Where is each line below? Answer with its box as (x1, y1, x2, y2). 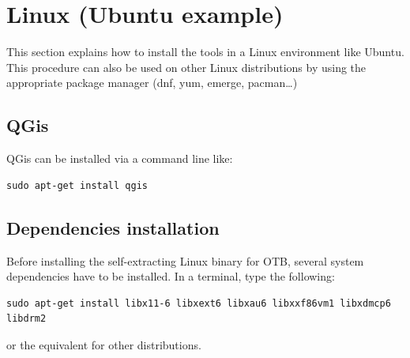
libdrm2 (6, 313, 47, 325)
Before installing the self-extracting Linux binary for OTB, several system (6, 252, 364, 269)
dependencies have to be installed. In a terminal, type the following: (6, 268, 335, 285)
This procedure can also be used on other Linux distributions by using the (6, 58, 367, 75)
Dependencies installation (6, 215, 220, 239)
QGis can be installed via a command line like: (6, 150, 233, 167)
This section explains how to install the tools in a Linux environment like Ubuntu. (6, 43, 404, 60)
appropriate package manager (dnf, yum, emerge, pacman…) (6, 74, 298, 91)
